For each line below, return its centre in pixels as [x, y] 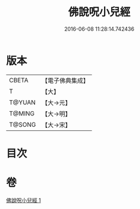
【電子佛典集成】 [66, 81]
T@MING [22, 113]
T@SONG [23, 124]
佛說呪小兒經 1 [24, 200]
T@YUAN [22, 102]
